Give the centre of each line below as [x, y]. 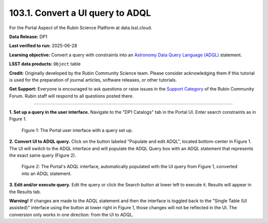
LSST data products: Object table [45, 64]
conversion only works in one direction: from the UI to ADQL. [71, 215]
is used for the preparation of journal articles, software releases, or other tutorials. [93, 80]
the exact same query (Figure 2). [43, 155]
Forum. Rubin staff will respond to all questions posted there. [71, 96]
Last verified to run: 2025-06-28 [43, 46]
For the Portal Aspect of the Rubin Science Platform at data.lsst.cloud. [81, 28]
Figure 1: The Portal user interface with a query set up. [77, 130]
